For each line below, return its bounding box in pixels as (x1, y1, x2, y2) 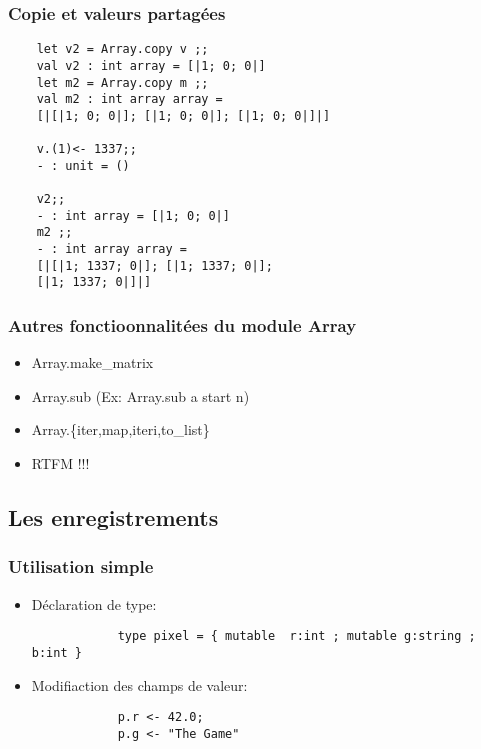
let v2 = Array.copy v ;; (36, 42, 209, 57)
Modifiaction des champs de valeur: (31, 674, 248, 695)
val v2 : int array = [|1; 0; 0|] (36, 58, 266, 73)
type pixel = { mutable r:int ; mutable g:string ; (117, 629, 476, 644)
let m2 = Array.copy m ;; (36, 75, 209, 90)
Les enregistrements (8, 502, 219, 533)
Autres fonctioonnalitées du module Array (8, 312, 357, 337)
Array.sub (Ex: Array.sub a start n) (31, 385, 250, 406)
